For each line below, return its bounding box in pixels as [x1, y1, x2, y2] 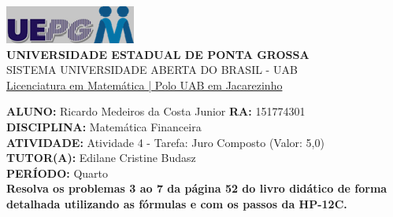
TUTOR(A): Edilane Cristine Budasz [6, 149, 196, 166]
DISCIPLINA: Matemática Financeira [6, 118, 202, 134]
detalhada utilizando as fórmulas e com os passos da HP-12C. [6, 195, 347, 211]
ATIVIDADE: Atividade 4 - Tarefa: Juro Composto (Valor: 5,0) [6, 134, 324, 150]
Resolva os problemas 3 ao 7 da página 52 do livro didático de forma [6, 180, 387, 197]
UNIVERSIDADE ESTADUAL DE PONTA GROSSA [6, 46, 310, 62]
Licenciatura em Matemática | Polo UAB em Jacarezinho [6, 76, 283, 93]
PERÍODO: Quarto [6, 164, 109, 181]
